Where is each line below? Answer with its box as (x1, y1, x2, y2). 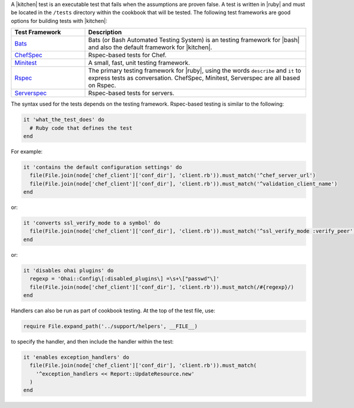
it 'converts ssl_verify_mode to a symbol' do (23, 220, 160, 227)
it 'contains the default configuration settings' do (23, 164, 182, 171)
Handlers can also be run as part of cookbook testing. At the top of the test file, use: (11, 307, 215, 314)
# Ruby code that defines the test (29, 125, 133, 131)
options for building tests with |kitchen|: (11, 17, 107, 24)
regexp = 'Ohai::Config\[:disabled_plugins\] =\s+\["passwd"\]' (29, 275, 219, 282)
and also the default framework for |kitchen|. (88, 43, 212, 51)
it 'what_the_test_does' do (23, 116, 104, 123)
